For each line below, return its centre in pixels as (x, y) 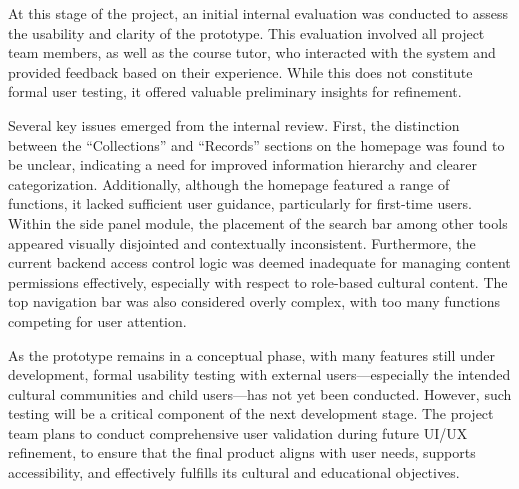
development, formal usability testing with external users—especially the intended (259, 374)
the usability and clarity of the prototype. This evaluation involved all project (246, 32)
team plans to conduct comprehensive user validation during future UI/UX (238, 432)
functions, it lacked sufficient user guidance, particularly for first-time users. (240, 203)
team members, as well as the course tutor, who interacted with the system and (252, 52)
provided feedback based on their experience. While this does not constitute (240, 71)
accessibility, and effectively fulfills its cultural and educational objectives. (234, 472)
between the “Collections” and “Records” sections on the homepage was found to (256, 144)
